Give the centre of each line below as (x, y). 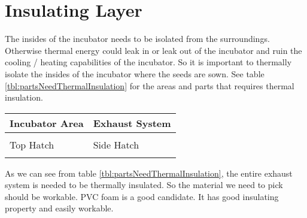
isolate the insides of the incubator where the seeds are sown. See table (135, 73)
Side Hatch (116, 144)
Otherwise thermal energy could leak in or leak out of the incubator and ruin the (153, 50)
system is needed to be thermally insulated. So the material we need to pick (144, 185)
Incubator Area (47, 123)
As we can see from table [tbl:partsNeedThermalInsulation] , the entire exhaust (149, 173)
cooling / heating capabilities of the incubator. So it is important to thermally (148, 62)
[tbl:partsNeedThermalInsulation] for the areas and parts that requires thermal (150, 85)
